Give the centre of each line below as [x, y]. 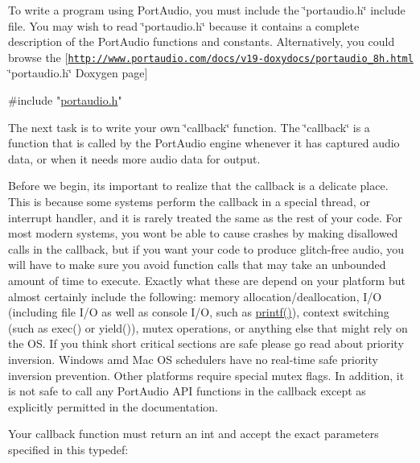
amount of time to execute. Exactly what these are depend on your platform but [207, 280]
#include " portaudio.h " [65, 100]
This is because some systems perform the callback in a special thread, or [189, 201]
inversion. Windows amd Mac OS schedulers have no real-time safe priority [193, 359]
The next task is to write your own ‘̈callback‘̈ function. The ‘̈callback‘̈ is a [189, 127]
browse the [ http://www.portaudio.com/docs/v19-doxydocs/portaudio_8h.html [211, 57]
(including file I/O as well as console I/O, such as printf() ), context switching [199, 312]
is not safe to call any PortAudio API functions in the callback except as [187, 391]
